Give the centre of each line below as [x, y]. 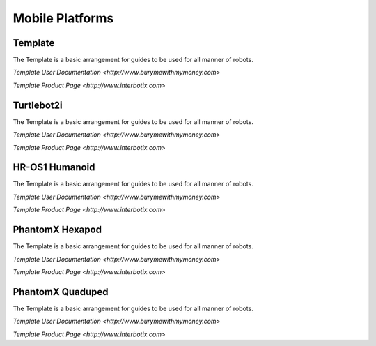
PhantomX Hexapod [57, 230]
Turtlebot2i [38, 105]
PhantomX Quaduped [61, 292]
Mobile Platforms [63, 18]
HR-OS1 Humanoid [54, 167]
